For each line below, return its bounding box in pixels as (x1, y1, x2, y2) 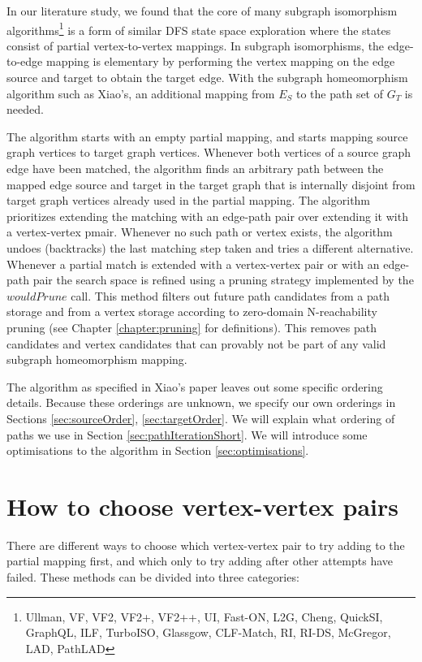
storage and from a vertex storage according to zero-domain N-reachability (6, 303, 377, 320)
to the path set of (295, 84, 384, 102)
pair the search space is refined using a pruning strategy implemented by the (32, 271, 414, 288)
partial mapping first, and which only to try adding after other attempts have (6, 552, 394, 569)
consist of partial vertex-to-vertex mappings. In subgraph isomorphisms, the (6, 37, 385, 54)
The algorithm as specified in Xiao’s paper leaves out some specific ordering (6, 378, 383, 395)
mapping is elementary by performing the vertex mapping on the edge (45, 53, 395, 70)
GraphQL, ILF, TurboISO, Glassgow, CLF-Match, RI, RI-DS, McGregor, (25, 624, 391, 641)
